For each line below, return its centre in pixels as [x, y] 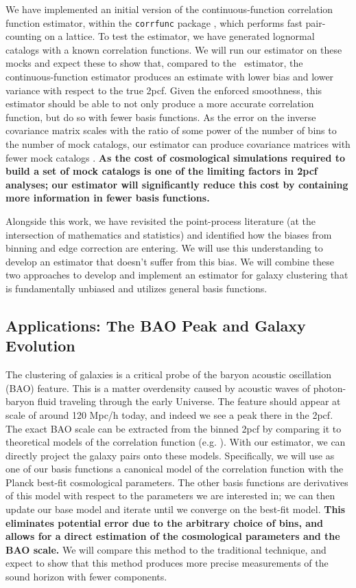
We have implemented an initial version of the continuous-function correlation [169, 9]
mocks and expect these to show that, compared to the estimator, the [154, 63]
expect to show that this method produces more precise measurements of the [167, 563]
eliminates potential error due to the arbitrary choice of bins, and [164, 522]
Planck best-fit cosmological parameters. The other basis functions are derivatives [177, 482]
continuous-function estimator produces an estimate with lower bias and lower [170, 77]
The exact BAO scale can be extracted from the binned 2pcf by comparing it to [174, 428]
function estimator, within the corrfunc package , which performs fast [154, 22]
